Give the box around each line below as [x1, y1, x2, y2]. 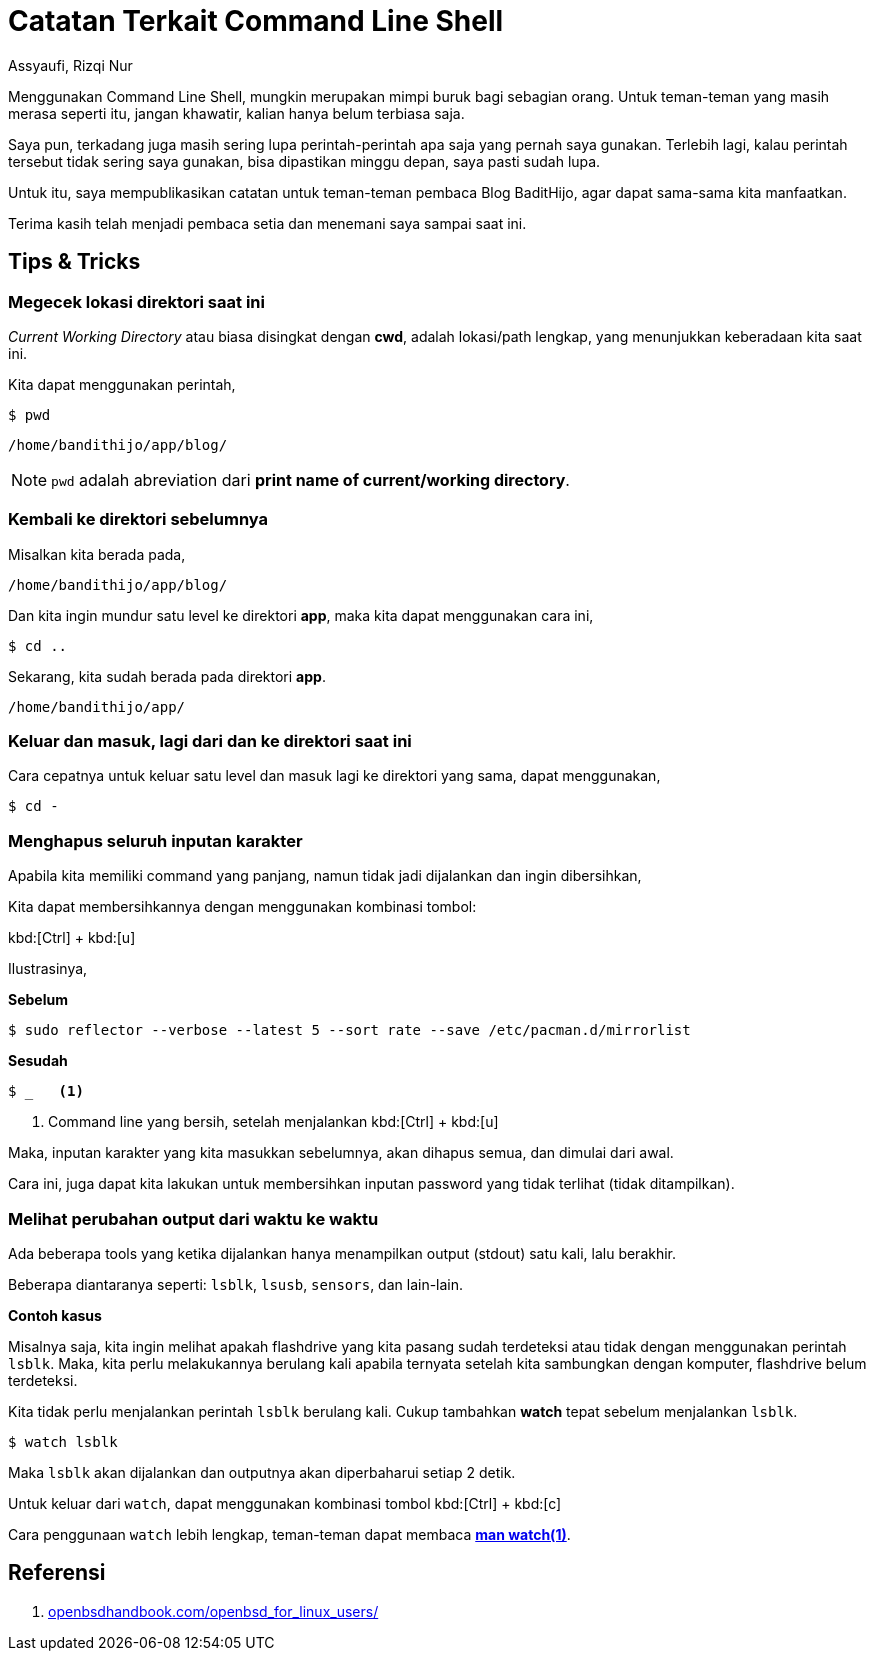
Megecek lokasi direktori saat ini [8, 291, 265, 312]
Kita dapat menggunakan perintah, [8, 375, 236, 393]
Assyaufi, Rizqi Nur [8, 56, 133, 74]
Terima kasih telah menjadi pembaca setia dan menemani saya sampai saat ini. [8, 214, 527, 232]
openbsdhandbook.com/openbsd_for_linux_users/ [48, 1602, 379, 1620]
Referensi [8, 1560, 106, 1586]
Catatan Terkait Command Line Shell [8, 4, 504, 38]
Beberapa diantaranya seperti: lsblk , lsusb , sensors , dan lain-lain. [8, 1275, 464, 1293]
